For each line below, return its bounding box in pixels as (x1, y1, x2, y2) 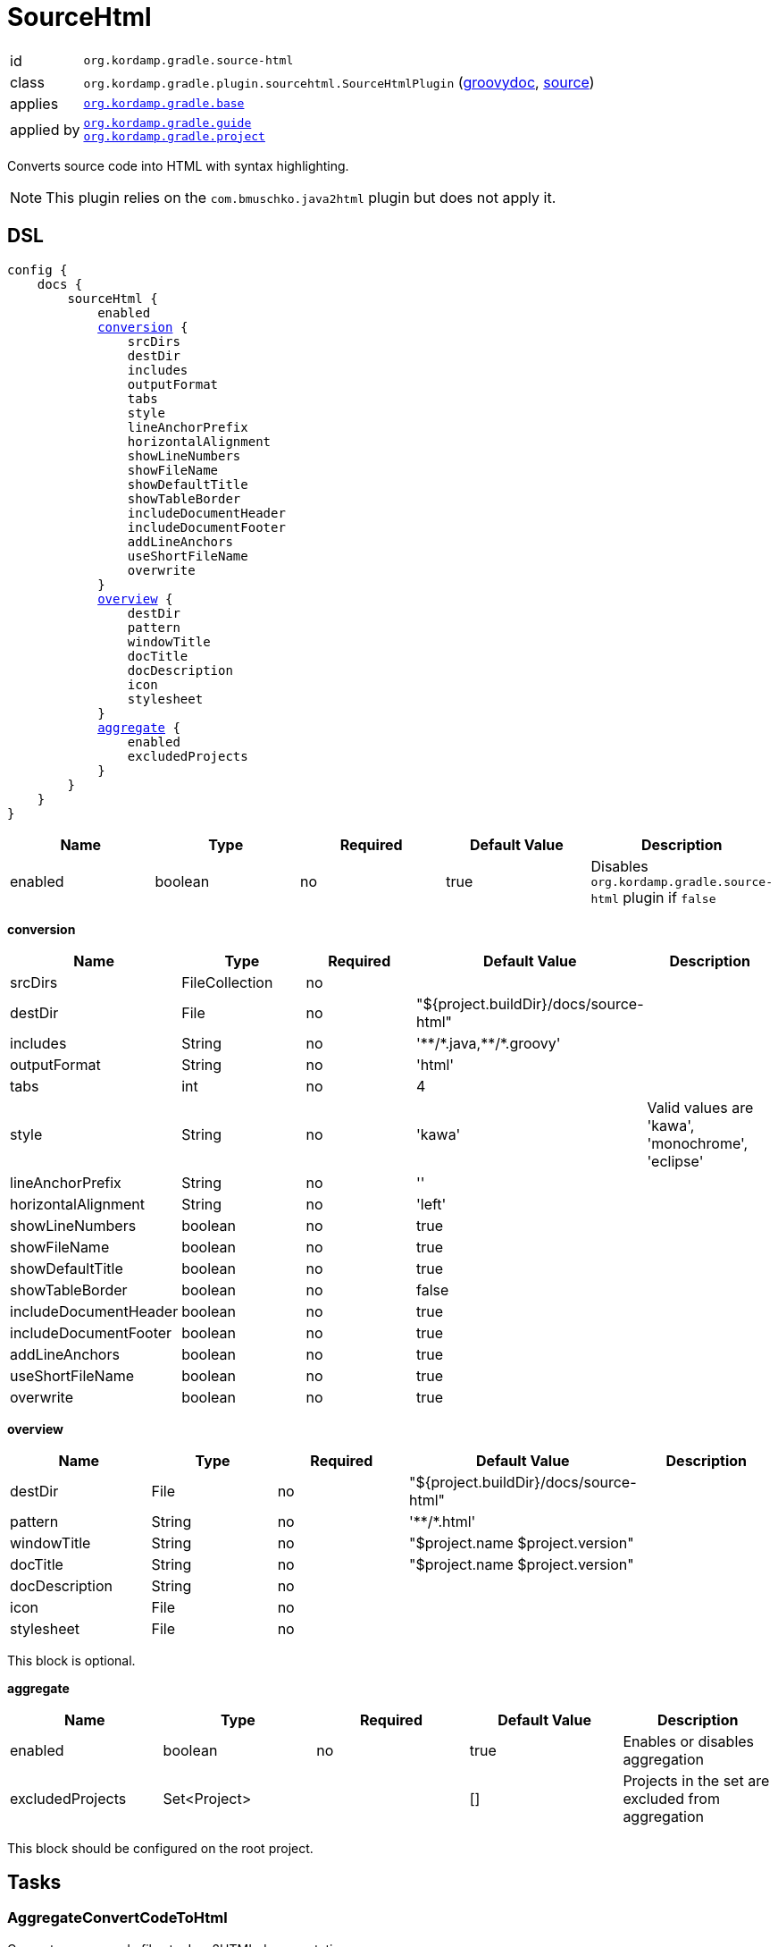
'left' (415, 1194, 447, 1213)
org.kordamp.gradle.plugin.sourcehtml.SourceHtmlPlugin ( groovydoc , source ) (83, 72, 595, 91)
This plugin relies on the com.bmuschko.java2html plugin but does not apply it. (46, 188, 556, 206)
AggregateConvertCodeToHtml (7, 1909, 228, 1927)
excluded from (623, 1789, 720, 1808)
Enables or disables (623, 1732, 755, 1750)
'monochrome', (647, 1134, 749, 1152)
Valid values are (647, 1098, 754, 1117)
